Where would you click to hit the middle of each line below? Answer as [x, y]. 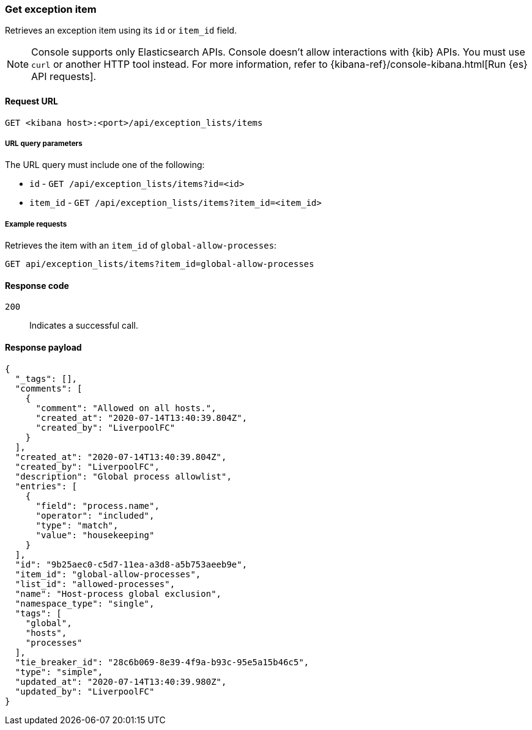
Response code [37, 285]
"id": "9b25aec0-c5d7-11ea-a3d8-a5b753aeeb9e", [131, 564]
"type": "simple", [59, 672]
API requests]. [64, 77]
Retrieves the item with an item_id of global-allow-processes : [141, 246]
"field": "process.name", [98, 506]
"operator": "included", [95, 515]
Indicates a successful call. [84, 326]
